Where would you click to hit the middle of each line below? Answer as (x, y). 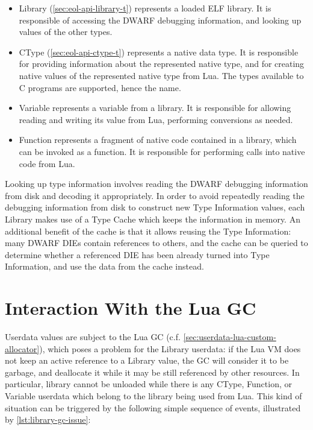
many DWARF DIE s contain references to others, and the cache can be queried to (156, 243)
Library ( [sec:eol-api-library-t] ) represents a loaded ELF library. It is (145, 8)
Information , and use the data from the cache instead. (104, 266)
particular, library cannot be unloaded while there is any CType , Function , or (148, 384)
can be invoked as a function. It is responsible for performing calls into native (162, 151)
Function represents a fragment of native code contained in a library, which (158, 140)
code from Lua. (47, 163)
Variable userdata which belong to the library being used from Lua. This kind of (153, 395)
